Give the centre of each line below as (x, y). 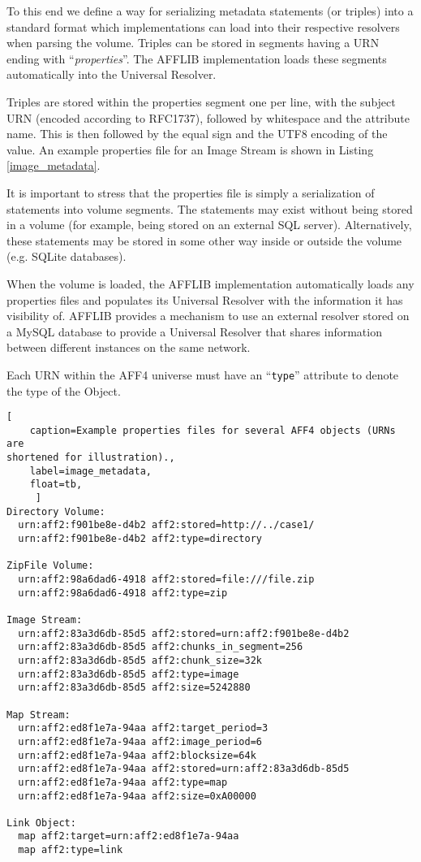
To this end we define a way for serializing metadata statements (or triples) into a (210, 11)
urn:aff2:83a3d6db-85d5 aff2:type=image (129, 674)
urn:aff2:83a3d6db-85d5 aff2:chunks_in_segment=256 (161, 647)
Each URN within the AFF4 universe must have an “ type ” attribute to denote (203, 374)
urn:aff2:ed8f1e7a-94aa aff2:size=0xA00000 (137, 796)
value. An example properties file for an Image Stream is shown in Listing (190, 149)
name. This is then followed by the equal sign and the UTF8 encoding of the (197, 134)
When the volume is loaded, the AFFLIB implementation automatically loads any (210, 283)
